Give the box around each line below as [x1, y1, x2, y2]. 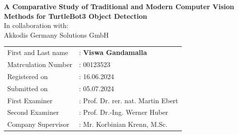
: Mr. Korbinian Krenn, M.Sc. [79, 119, 168, 129]
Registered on [7, 71, 48, 81]
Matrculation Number [7, 59, 72, 69]
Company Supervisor [7, 119, 69, 129]
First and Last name [7, 47, 68, 57]
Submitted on [7, 83, 48, 93]
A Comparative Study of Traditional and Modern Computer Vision [4, 1, 234, 11]
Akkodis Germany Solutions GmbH [4, 29, 109, 40]
